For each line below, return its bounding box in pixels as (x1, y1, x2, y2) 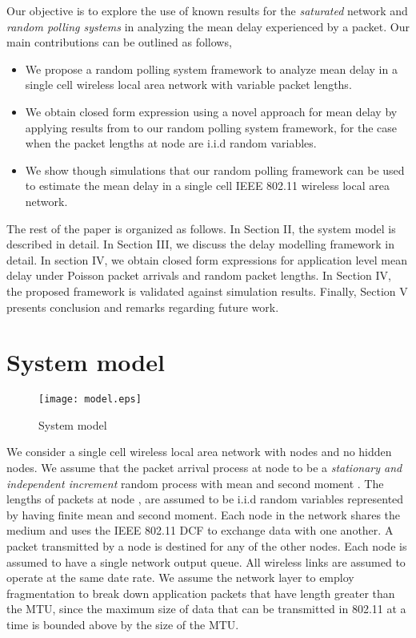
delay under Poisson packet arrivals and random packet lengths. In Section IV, (6, 267, 391, 284)
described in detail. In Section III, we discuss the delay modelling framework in (6, 236, 394, 252)
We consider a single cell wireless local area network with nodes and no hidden (6, 443, 392, 460)
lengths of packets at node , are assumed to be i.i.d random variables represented (6, 491, 404, 507)
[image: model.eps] (38, 394, 142, 406)
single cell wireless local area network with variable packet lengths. (25, 76, 352, 93)
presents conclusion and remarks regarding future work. (6, 298, 279, 315)
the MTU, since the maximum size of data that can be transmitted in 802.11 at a (6, 600, 406, 617)
